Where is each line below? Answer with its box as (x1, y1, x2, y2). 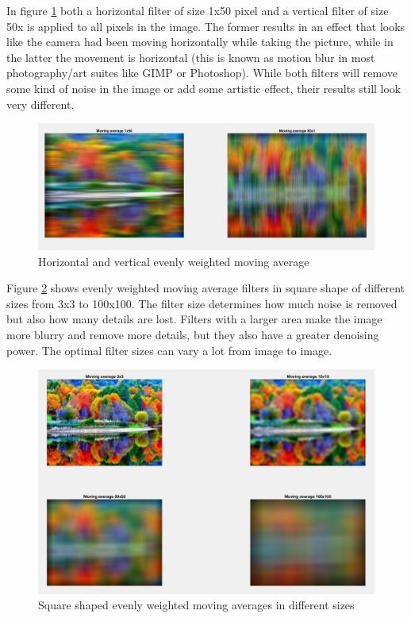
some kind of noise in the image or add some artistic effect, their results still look (6, 79, 401, 96)
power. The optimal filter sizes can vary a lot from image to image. (6, 342, 332, 358)
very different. (6, 95, 75, 112)
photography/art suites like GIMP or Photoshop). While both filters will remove (6, 64, 398, 81)
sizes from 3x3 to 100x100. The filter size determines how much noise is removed (6, 295, 398, 311)
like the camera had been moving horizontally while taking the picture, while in (6, 33, 394, 50)
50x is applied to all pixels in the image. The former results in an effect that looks (6, 17, 405, 34)
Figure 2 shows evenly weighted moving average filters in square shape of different (6, 280, 405, 296)
